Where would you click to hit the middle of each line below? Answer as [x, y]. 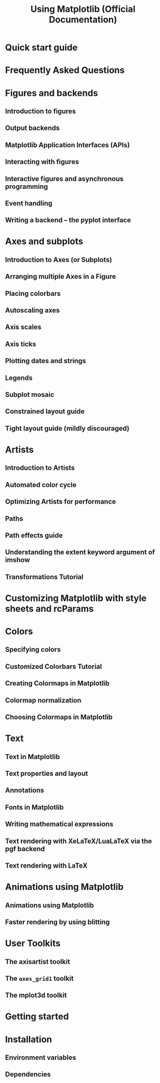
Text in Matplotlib [33, 757]
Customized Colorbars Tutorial [54, 667]
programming [27, 186]
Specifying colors [33, 650]
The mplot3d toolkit [36, 995]
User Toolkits [33, 943]
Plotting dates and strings [46, 361]
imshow [18, 560]
